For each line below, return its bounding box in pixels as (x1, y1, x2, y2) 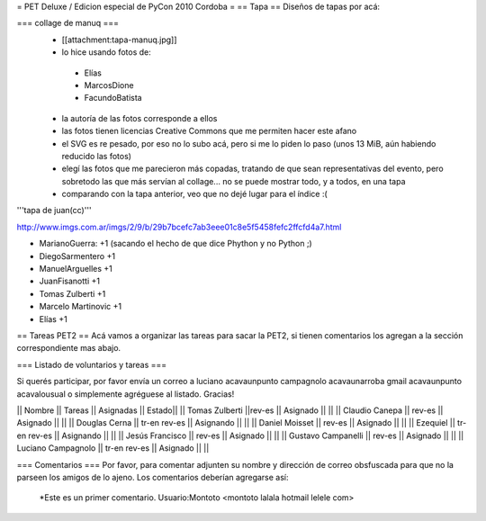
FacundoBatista (84, 93, 143, 103)
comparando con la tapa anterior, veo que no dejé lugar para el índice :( (61, 189, 328, 200)
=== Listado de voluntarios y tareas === (16, 359, 167, 370)
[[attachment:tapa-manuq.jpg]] (61, 34, 177, 45)
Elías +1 (39, 313, 67, 324)
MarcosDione (84, 79, 134, 90)
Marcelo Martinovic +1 (39, 301, 121, 312)
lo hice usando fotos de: (61, 47, 152, 58)
